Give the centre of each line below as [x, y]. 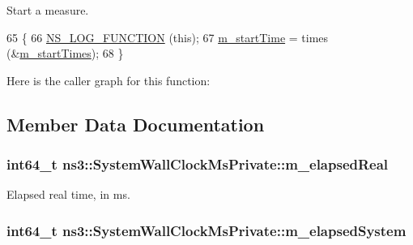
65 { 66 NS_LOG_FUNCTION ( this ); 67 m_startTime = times [168, 37]
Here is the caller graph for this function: [109, 80]
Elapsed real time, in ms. [68, 194]
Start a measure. [48, 10]
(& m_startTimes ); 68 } [65, 53]
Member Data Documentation [136, 124]
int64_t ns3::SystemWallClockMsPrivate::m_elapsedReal [198, 164]
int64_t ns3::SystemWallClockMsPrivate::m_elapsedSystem [206, 230]
